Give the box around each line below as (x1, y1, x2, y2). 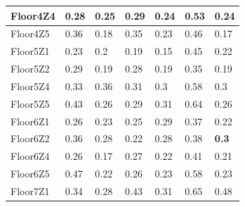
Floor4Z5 (11, 26, 50, 41)
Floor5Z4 (11, 78, 50, 93)
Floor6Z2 (11, 131, 50, 146)
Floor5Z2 (11, 61, 50, 76)
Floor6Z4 (11, 149, 50, 163)
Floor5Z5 (11, 96, 50, 111)
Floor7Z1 (11, 183, 50, 198)
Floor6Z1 (11, 113, 50, 128)
